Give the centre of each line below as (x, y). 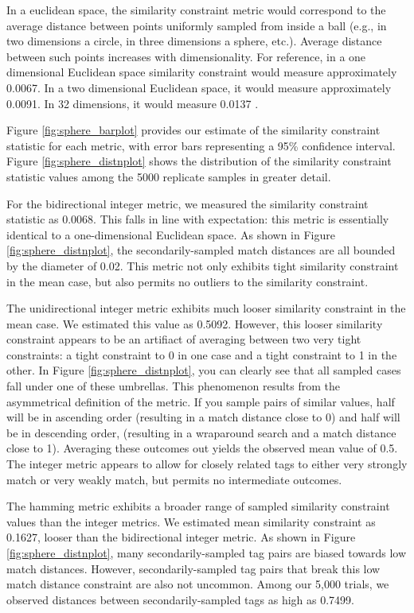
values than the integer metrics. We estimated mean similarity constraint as (191, 521)
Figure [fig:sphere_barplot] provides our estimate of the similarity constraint (193, 130)
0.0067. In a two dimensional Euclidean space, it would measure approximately (199, 87)
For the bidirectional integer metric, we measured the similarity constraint (187, 203)
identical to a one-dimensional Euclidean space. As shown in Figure (171, 234)
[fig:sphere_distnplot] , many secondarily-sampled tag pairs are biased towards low (207, 553)
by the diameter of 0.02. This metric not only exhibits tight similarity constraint (203, 265)
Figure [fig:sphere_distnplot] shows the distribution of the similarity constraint (199, 161)
